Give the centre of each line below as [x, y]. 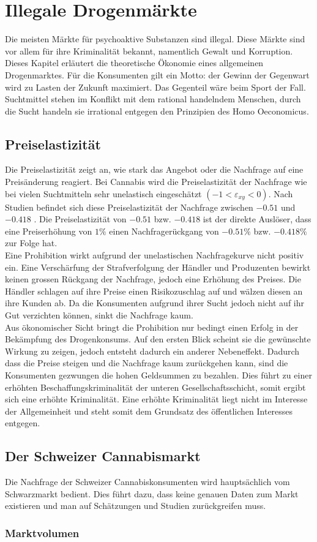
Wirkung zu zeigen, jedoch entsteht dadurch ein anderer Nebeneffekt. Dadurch [152, 351]
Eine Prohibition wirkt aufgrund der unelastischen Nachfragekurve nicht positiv [155, 255]
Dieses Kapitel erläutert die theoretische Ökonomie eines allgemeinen [134, 63]
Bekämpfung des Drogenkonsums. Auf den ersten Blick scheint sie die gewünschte [158, 339]
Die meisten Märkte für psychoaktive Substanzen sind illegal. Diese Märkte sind [155, 39]
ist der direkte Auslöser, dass [257, 219]
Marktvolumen [42, 533]
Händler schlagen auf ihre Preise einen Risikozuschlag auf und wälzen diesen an [154, 291]
